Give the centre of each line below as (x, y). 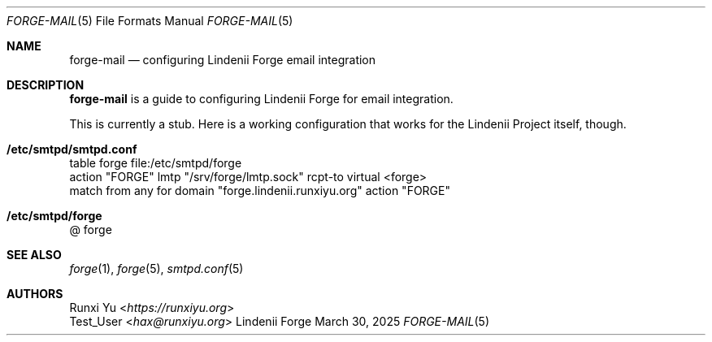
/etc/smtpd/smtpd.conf (72, 149)
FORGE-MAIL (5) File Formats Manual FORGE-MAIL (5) (150, 21)
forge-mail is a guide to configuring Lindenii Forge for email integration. (261, 99)
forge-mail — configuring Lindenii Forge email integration (223, 60)
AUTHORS (35, 294)
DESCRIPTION (46, 85)
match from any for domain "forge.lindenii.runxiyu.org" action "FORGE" (260, 190)
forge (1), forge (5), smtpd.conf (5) (156, 268)
